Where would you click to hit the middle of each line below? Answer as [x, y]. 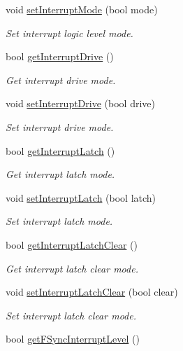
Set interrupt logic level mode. [69, 33]
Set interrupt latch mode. [59, 221]
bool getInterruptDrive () [60, 56]
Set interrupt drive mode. [60, 126]
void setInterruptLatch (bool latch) [81, 197]
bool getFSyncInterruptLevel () [73, 339]
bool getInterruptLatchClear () [72, 244]
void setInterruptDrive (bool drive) [80, 103]
